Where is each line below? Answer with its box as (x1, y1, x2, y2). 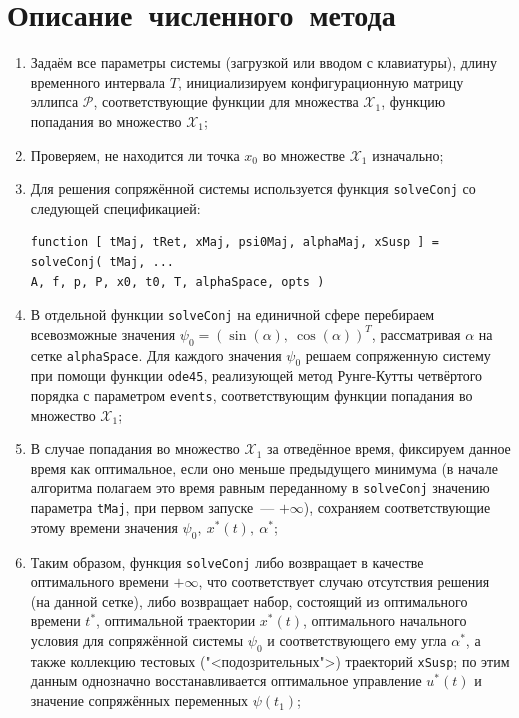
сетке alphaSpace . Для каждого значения (30, 344, 282, 365)
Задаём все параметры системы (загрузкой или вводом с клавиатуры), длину (30, 52, 497, 73)
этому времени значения (30, 516, 178, 537)
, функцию (381, 91, 446, 112)
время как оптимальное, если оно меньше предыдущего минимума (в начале (30, 457, 498, 478)
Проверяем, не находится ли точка (30, 144, 240, 165)
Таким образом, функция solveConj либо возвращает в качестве (30, 551, 424, 572)
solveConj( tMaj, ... (30, 254, 174, 269)
